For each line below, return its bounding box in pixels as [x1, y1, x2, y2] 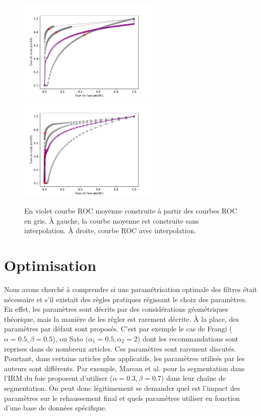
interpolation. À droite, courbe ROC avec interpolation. [24, 225, 197, 236]
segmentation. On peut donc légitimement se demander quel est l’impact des [4, 382, 240, 393]
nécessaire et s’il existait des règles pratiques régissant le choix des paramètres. [4, 294, 247, 304]
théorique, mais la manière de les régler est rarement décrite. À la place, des [4, 313, 239, 324]
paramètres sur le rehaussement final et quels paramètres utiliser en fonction [4, 392, 240, 403]
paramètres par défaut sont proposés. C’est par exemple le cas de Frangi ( [4, 323, 232, 334]
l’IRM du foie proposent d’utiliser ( [4, 373, 113, 383]
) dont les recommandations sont [137, 333, 238, 343]
